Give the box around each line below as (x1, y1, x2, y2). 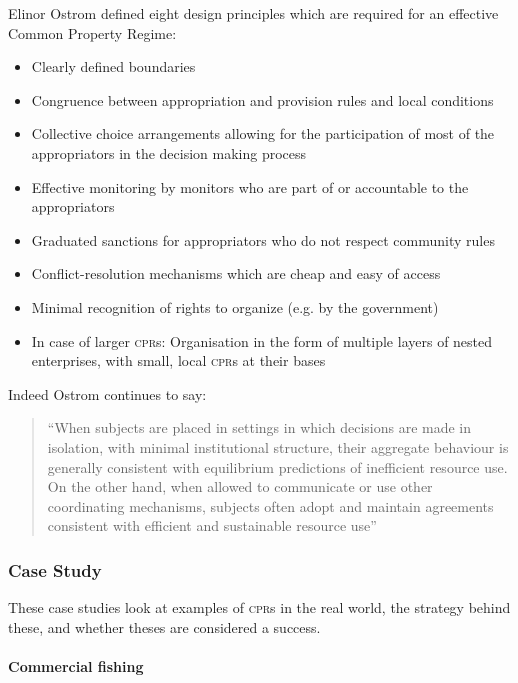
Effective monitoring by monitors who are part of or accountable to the (31, 176, 469, 197)
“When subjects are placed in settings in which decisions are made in (47, 417, 472, 438)
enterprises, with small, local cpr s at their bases (31, 350, 326, 371)
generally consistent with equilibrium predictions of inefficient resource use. (47, 456, 508, 477)
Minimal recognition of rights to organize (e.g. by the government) (31, 296, 439, 317)
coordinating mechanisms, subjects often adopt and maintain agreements (47, 495, 494, 516)
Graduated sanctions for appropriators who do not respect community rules (31, 229, 495, 250)
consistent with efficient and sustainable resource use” (47, 515, 377, 536)
